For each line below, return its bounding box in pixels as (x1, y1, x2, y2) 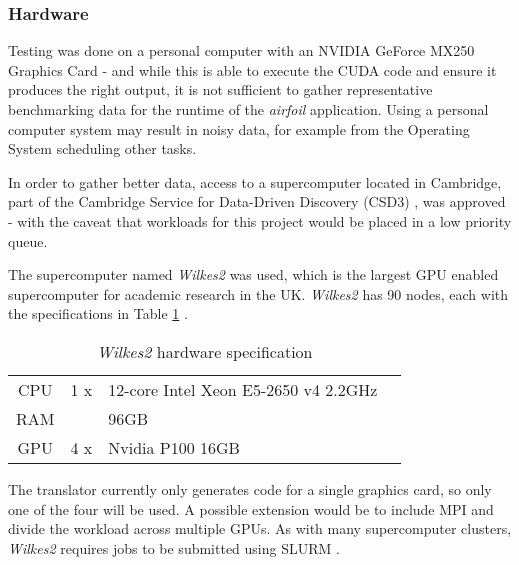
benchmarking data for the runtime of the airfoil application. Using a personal (8, 99, 489, 119)
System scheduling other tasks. (8, 138, 197, 159)
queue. (8, 230, 48, 251)
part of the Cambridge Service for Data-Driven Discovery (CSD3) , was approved (8, 191, 506, 212)
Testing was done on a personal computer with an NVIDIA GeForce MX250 (8, 40, 475, 61)
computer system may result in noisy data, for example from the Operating (8, 118, 470, 139)
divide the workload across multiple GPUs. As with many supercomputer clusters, (8, 518, 512, 539)
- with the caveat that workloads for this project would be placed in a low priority (8, 210, 512, 231)
